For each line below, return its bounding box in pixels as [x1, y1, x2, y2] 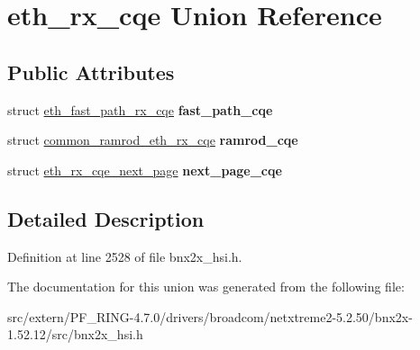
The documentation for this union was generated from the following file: [7, 277, 405, 296]
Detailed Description [7, 204, 205, 232]
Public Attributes [7, 58, 175, 85]
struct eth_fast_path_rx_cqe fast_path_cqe [7, 100, 273, 119]
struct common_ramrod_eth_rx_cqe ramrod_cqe [7, 130, 298, 149]
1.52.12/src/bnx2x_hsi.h [7, 325, 143, 344]
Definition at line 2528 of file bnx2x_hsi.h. [7, 247, 242, 265]
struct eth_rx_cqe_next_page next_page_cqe [7, 160, 282, 179]
